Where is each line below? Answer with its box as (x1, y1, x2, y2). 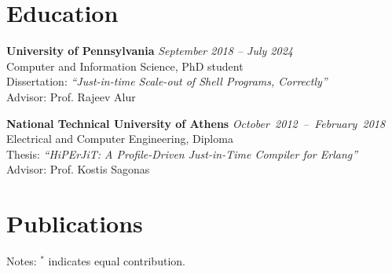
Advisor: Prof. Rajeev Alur (6, 88, 136, 104)
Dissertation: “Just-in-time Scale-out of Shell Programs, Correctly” (6, 73, 328, 90)
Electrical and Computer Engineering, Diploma (6, 130, 233, 147)
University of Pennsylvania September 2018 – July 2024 (6, 42, 293, 59)
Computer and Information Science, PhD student (6, 57, 244, 74)
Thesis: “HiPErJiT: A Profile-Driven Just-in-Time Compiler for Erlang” (6, 145, 358, 162)
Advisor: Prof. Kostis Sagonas (6, 161, 150, 177)
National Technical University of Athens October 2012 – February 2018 (6, 115, 386, 131)
